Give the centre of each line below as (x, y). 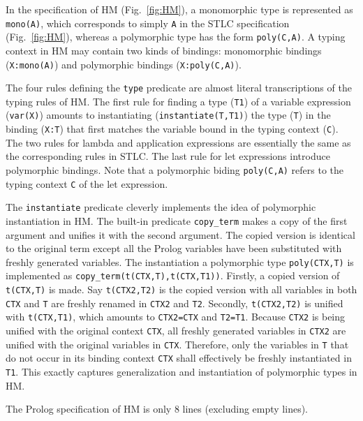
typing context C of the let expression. (87, 183)
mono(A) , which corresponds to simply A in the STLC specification (148, 23)
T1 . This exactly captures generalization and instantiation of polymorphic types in (181, 372)
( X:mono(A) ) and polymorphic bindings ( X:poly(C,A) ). (124, 64)
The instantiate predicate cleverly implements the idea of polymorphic (161, 207)
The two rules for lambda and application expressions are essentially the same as (178, 142)
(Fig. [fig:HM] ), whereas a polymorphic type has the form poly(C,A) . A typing (176, 37)
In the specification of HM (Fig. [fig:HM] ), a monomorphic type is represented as (179, 9)
